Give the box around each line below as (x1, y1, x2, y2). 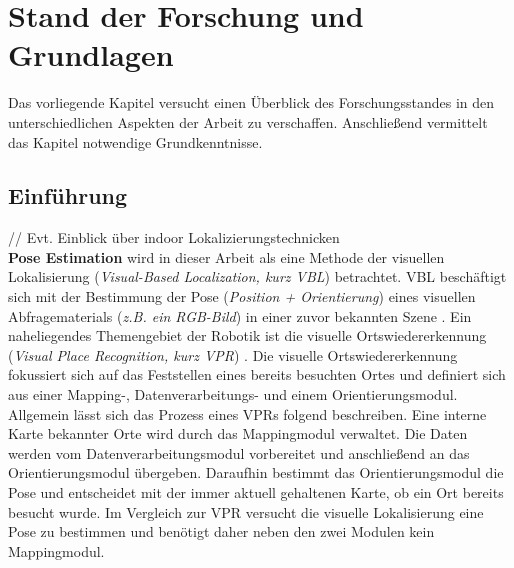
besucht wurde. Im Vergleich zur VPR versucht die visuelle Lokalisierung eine (8, 501, 484, 522)
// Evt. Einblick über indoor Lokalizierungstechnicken (8, 227, 340, 248)
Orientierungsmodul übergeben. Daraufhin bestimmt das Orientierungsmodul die (8, 462, 504, 483)
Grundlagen (8, 34, 174, 75)
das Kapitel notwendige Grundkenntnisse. (8, 131, 263, 152)
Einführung (8, 180, 128, 211)
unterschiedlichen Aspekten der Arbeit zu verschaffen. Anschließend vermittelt (8, 111, 488, 132)
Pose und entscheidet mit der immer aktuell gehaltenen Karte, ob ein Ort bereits (8, 482, 504, 503)
